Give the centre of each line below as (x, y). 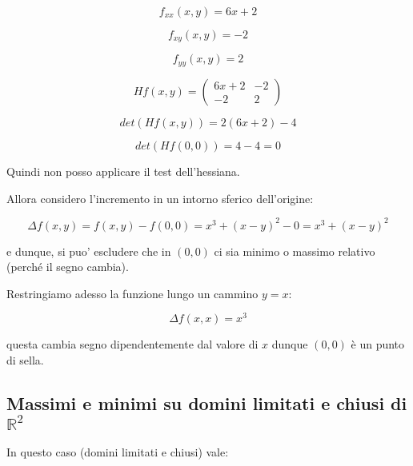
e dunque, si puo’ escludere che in (89, 251)
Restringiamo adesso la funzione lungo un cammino (132, 293)
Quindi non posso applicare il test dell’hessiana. (123, 171)
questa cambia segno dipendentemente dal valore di (132, 344)
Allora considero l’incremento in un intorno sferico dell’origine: (160, 198)
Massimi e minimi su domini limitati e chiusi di (207, 403)
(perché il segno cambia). (68, 267)
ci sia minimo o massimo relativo (295, 251)
